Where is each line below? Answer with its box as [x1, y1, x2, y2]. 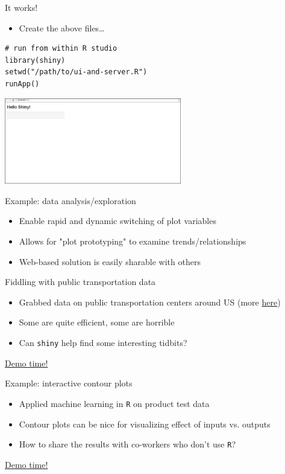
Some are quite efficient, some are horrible [19, 316, 175, 328]
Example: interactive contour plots [5, 377, 133, 389]
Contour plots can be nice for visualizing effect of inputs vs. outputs [19, 417, 271, 430]
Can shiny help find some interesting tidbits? [19, 336, 187, 349]
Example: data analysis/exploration [5, 194, 136, 207]
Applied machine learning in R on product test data [19, 397, 210, 409]
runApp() [5, 79, 40, 88]
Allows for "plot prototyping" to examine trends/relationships [19, 235, 246, 248]
